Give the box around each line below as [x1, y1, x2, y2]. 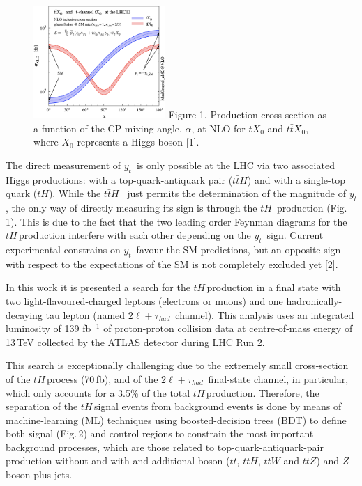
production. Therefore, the [206, 385, 319, 400]
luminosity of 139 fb [6, 321, 91, 336]
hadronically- [286, 293, 342, 308]
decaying [6, 307, 43, 322]
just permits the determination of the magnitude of [127, 186, 346, 201]
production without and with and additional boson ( [6, 453, 230, 468]
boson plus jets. [6, 467, 73, 482]
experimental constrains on [6, 242, 121, 256]
